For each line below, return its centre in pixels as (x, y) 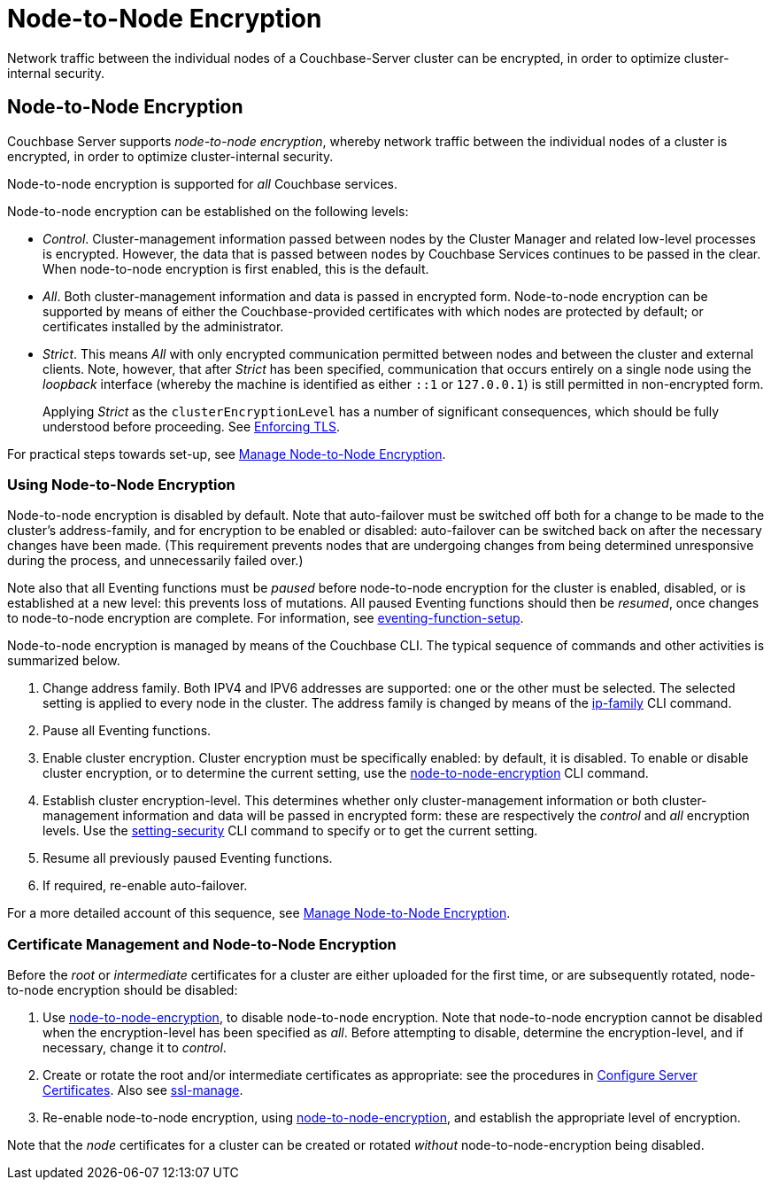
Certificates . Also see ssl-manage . (143, 1090)
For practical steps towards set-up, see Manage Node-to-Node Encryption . (227, 454)
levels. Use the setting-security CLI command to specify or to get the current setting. (290, 831)
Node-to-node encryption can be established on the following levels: (208, 211)
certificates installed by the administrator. (163, 326)
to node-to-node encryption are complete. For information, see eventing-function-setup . (266, 618)
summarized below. (64, 661)
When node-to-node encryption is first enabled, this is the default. (236, 268)
